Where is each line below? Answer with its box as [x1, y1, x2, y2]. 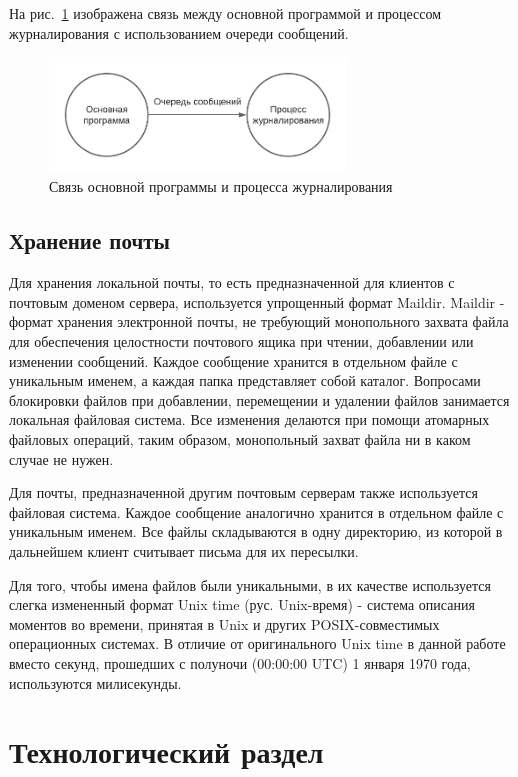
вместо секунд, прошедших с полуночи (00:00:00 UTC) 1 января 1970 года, [9, 652, 471, 673]
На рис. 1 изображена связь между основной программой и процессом [9, 3, 442, 23]
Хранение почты [9, 225, 170, 256]
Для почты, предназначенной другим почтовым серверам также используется [9, 482, 478, 503]
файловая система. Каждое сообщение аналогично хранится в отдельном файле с [9, 501, 504, 522]
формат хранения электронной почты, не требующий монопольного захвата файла [9, 311, 509, 332]
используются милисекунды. [9, 672, 182, 693]
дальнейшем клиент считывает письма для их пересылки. [9, 540, 359, 561]
